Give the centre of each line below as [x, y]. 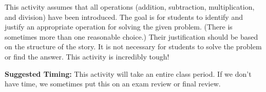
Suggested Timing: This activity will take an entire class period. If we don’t [128, 73]
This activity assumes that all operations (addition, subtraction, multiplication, [130, 7]
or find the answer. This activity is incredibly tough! [87, 56]
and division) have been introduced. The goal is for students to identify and [124, 17]
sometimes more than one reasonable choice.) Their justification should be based [131, 36]
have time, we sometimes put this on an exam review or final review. [113, 84]
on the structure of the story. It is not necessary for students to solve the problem [133, 47]
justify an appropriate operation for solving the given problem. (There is [119, 27]
